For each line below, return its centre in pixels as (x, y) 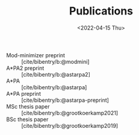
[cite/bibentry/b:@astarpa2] (56, 74)
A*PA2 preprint (25, 68)
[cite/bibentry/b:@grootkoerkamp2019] (70, 125)
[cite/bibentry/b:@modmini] (55, 61)
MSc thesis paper (28, 106)
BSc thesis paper (27, 119)
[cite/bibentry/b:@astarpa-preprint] (65, 100)
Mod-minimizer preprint (36, 55)
